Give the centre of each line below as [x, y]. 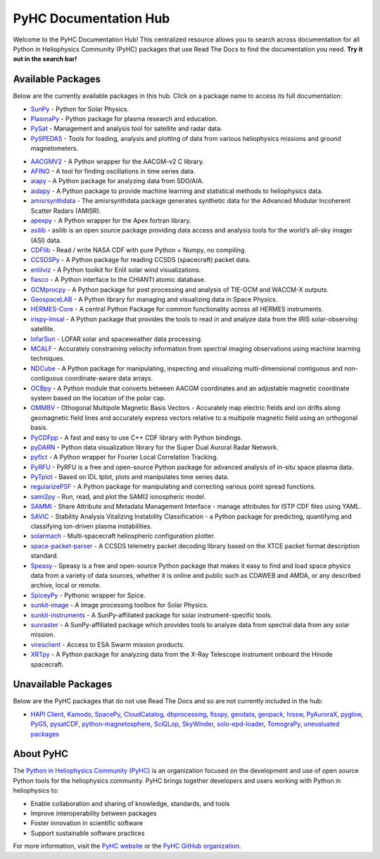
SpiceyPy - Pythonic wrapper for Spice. [88, 595]
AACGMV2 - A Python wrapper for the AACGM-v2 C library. [117, 161]
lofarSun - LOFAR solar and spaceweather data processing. [117, 339]
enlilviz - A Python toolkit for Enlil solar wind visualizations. [116, 270]
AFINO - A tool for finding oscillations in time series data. [113, 171]
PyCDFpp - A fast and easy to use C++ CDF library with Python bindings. [137, 438]
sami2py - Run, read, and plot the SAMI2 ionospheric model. [118, 496]
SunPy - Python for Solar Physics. [80, 109]
